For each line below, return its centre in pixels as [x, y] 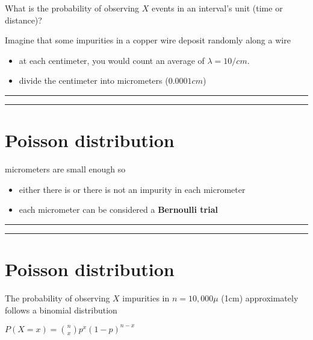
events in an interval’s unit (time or [217, 8]
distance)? [23, 20]
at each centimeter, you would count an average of [112, 60]
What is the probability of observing [72, 8]
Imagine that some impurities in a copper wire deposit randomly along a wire [148, 40]
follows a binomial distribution [61, 310]
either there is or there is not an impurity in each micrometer [132, 189]
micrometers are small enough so [65, 169]
